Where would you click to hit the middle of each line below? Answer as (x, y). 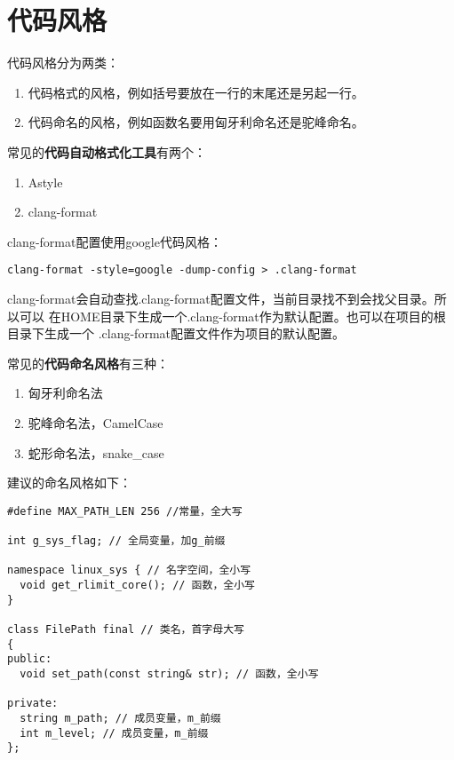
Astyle (45, 182)
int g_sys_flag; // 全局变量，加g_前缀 (116, 541)
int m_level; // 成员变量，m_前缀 (114, 733)
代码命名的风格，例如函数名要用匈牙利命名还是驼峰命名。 (196, 122)
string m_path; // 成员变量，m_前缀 (120, 718)
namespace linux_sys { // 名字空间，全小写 (129, 570)
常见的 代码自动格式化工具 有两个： (107, 151)
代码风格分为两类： (63, 63)
